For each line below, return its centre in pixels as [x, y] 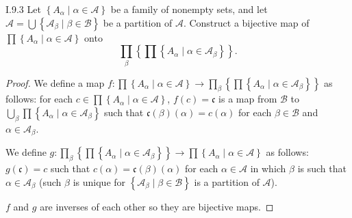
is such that [322, 168]
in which [268, 168]
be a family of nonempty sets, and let [189, 9]
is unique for [99, 181]
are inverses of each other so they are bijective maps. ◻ [157, 206]
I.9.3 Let [23, 9]
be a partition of [138, 22]
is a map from [248, 99]
